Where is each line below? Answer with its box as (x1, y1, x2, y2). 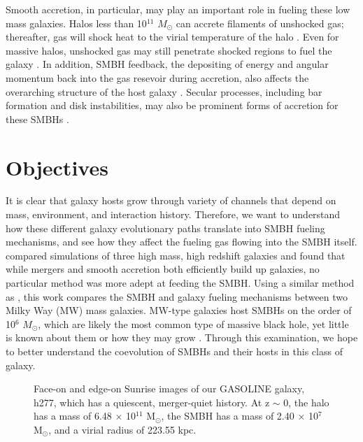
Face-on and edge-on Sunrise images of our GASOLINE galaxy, (34, 381, 305, 396)
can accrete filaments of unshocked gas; (176, 15, 344, 30)
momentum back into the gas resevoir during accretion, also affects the (6, 70, 309, 85)
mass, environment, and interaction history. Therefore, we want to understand (6, 207, 341, 222)
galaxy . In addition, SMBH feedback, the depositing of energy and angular (6, 57, 329, 71)
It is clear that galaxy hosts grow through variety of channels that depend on (6, 193, 336, 208)
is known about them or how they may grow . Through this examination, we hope (6, 330, 358, 345)
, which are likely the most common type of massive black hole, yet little (38, 316, 349, 331)
